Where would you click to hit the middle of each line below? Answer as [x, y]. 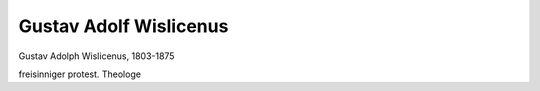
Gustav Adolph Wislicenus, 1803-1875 [96, 56]
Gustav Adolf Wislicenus [123, 26]
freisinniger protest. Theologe [80, 74]
